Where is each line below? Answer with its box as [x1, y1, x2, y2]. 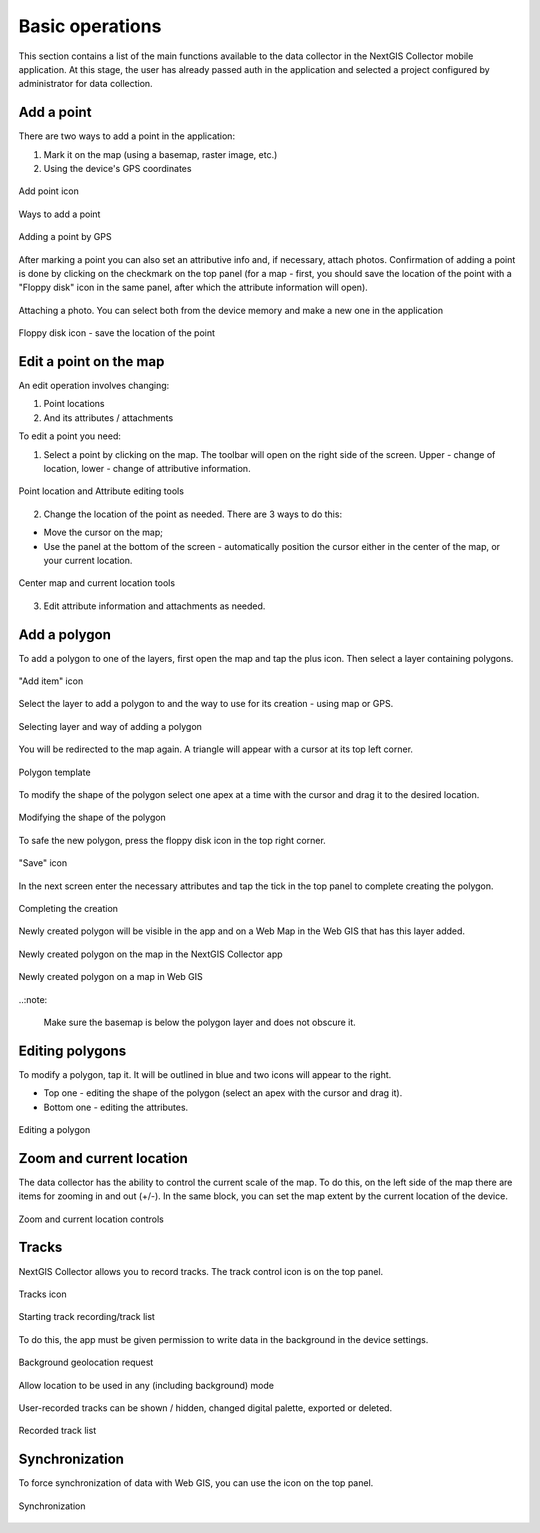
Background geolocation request [18, 1356, 154, 1369]
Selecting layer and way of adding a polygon [18, 720, 202, 732]
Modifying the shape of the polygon [18, 811, 167, 824]
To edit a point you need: [18, 430, 122, 442]
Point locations [43, 398, 105, 410]
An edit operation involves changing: [18, 380, 170, 392]
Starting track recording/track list [18, 1311, 155, 1323]
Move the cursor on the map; [43, 526, 164, 539]
